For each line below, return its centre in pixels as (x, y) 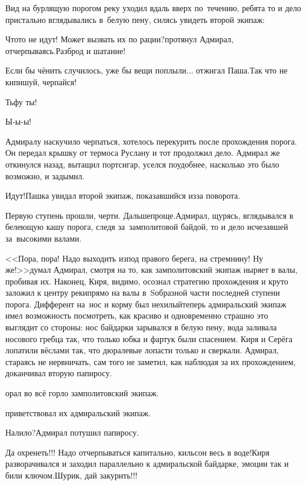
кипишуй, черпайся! (41, 81)
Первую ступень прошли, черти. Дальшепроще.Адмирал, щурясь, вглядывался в (149, 215)
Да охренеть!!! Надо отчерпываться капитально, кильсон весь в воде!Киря (138, 452)
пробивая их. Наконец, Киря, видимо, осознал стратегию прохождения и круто (147, 281)
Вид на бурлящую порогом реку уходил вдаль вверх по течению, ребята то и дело (153, 8)
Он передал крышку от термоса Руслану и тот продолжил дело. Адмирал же (143, 153)
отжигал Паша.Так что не (242, 70)
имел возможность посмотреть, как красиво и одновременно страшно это (137, 315)
